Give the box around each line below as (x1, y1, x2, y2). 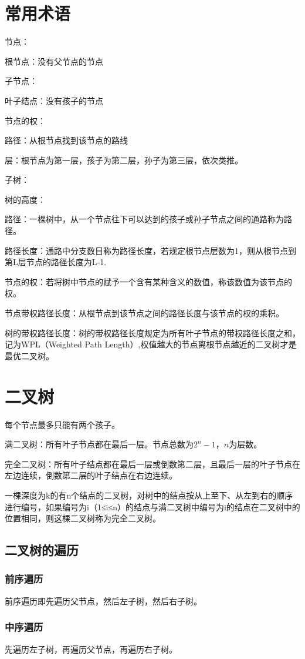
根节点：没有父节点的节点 (5, 55, 103, 67)
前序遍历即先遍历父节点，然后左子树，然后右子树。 (5, 594, 202, 607)
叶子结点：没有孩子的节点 (5, 94, 103, 106)
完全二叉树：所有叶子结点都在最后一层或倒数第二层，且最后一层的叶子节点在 (5, 457, 300, 470)
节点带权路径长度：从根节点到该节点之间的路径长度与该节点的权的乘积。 (5, 307, 284, 319)
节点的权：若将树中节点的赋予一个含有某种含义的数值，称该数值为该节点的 (5, 275, 292, 287)
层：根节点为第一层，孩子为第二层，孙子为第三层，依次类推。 (5, 153, 243, 166)
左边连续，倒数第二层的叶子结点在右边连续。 (5, 469, 177, 481)
